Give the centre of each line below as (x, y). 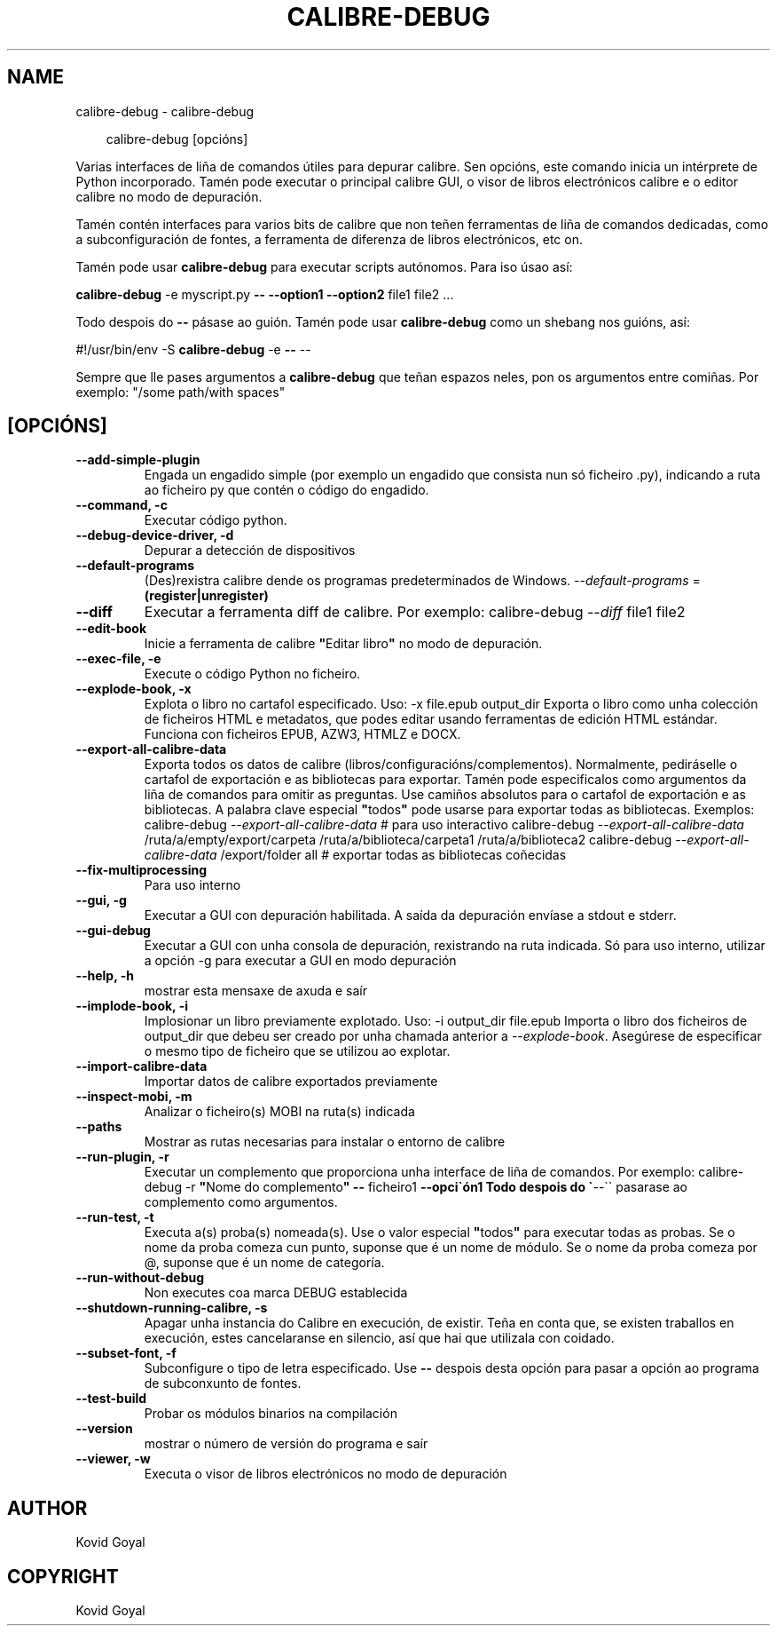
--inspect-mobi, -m (134, 1097)
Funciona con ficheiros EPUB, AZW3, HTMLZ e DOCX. (302, 734)
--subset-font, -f (126, 1353)
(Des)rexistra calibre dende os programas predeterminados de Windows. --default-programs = (422, 581)
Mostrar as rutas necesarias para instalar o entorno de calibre (325, 1142)
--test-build (111, 1399)
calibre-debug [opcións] (177, 139)
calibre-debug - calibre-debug (165, 111)
